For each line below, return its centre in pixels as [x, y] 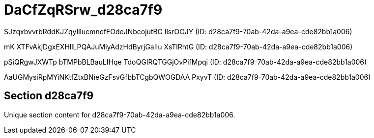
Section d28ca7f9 [49, 96]
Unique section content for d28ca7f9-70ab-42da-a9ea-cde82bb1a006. [120, 115]
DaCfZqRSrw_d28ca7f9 [83, 10]
